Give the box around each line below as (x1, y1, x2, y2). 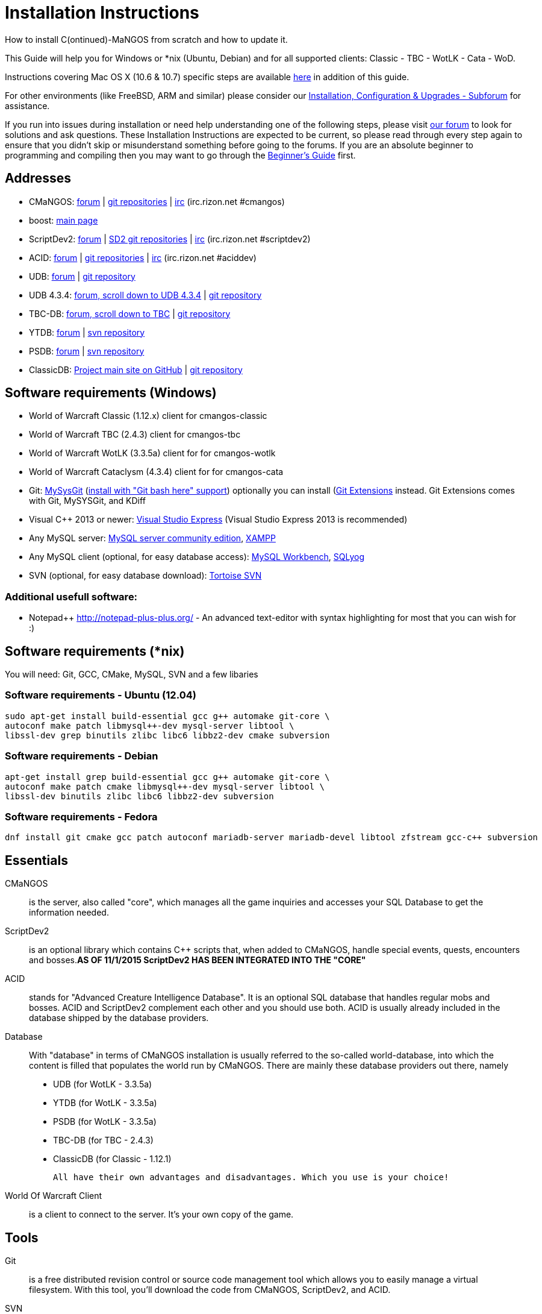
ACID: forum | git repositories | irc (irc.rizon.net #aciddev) (29, 252, 257, 263)
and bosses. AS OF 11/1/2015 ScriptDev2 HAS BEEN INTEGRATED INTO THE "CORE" (29, 955, 366, 966)
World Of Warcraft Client (5, 1190, 102, 1201)
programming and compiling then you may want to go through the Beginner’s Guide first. (5, 149, 356, 160)
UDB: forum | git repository (29, 271, 135, 281)
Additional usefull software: (5, 590, 138, 603)
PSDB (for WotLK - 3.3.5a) (53, 1116, 157, 1127)
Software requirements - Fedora (5, 810, 158, 823)
